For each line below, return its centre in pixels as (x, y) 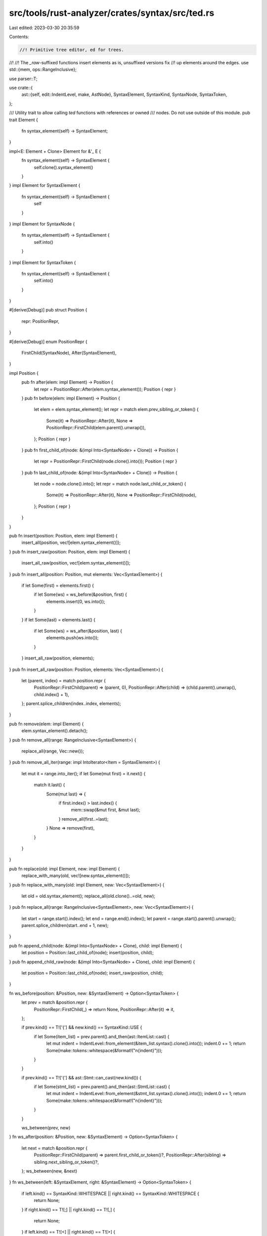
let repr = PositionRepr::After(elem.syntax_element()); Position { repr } (105, 389)
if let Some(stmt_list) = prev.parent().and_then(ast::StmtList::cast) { (102, 1087)
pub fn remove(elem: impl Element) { (46, 724)
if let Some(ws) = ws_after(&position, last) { (78, 631)
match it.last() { (49, 785)
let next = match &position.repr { (54, 1148)
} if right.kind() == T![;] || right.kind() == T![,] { (68, 1209)
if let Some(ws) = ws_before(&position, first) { (80, 595)
